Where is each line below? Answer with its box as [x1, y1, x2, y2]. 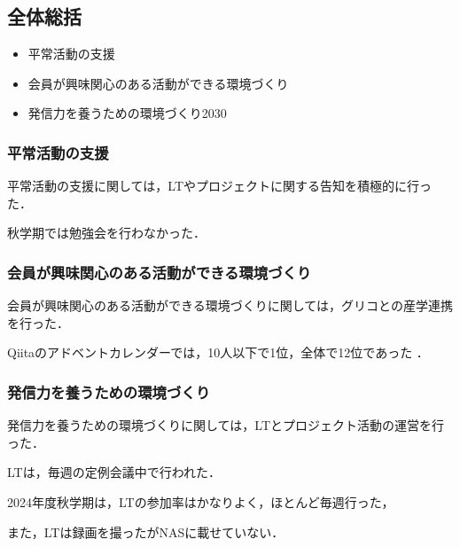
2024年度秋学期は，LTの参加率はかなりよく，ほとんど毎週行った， [7, 492, 394, 511]
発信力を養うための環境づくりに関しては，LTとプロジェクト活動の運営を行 [7, 416, 444, 434]
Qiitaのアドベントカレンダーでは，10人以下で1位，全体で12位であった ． [7, 343, 429, 362]
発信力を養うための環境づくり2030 [27, 104, 227, 122]
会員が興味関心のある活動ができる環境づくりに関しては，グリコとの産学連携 [7, 296, 453, 315]
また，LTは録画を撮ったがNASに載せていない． [7, 522, 285, 541]
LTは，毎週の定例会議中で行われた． [7, 463, 221, 481]
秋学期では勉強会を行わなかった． [7, 223, 199, 242]
